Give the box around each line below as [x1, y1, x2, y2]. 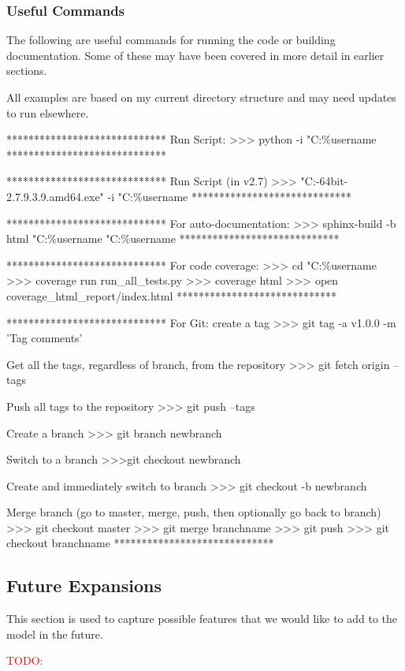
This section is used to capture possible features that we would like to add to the [6, 610, 398, 627]
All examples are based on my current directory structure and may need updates [6, 89, 396, 105]
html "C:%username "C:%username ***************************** [6, 230, 340, 247]
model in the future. [6, 625, 103, 642]
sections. [6, 62, 47, 79]
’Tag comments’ [6, 330, 83, 346]
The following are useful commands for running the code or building [6, 32, 336, 48]
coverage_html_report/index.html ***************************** [6, 287, 336, 304]
